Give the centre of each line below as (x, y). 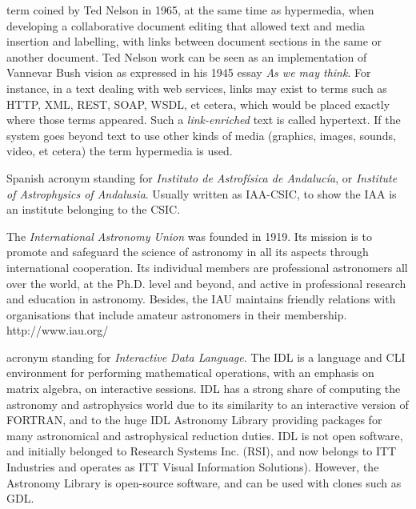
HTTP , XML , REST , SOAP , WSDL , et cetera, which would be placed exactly (198, 104)
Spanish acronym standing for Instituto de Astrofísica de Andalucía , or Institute (202, 177)
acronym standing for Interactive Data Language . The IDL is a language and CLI (206, 357)
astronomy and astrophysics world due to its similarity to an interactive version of (208, 404)
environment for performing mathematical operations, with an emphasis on (190, 373)
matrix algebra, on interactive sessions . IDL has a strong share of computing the (204, 389)
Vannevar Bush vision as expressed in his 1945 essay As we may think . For (189, 72)
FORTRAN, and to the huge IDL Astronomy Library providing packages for (194, 420)
